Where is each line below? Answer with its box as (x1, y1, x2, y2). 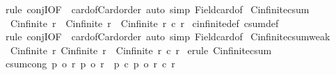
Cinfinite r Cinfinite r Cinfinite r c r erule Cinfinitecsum (10, 42, 272, 57)
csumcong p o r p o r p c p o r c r (5, 56, 175, 71)
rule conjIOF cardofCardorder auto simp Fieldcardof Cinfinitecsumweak (5, 29, 330, 44)
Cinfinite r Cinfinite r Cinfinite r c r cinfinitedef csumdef (10, 15, 279, 30)
